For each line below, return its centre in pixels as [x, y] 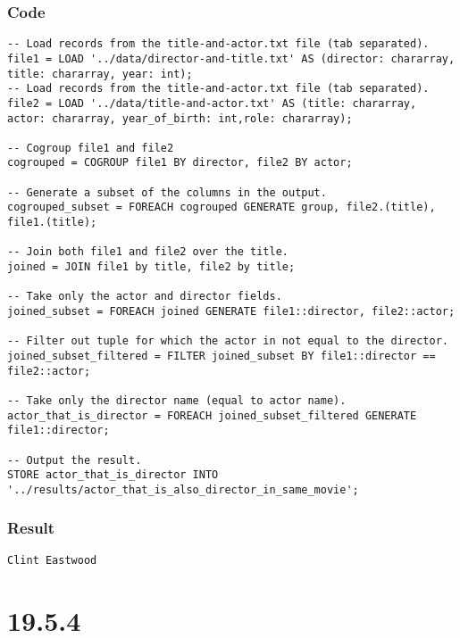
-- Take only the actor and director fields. [145, 297]
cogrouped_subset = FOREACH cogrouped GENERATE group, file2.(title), [222, 207]
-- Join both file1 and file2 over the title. [148, 252]
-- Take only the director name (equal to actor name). [177, 400]
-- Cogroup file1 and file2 [91, 148]
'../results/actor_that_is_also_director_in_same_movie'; [183, 489]
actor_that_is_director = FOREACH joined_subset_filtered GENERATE [212, 415]
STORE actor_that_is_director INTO [113, 475]
